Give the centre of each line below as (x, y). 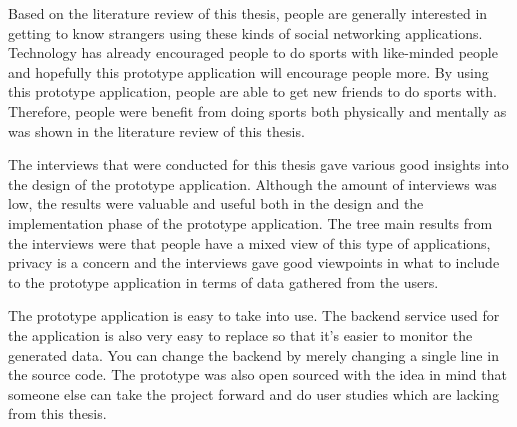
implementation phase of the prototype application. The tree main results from (250, 222)
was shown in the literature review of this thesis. (156, 130)
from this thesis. (57, 413)
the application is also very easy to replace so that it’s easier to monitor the (240, 334)
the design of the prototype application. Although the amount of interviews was (252, 183)
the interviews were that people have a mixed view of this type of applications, (249, 242)
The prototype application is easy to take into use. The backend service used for (254, 315)
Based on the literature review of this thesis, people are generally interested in (248, 13)
